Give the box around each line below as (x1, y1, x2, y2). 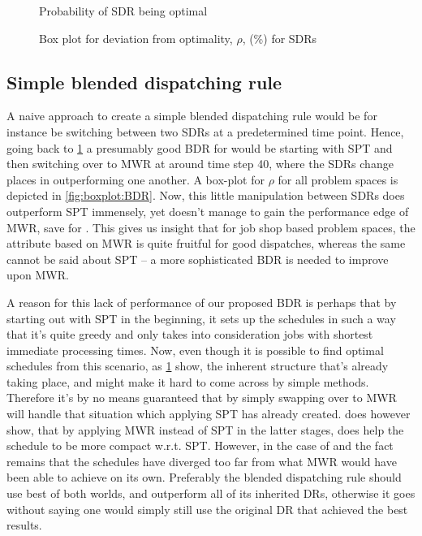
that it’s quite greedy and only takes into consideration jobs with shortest (6, 326, 373, 343)
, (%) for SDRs (242, 29, 317, 46)
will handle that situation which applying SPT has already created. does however (6, 405, 411, 422)
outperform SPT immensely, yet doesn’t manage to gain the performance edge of (6, 202, 409, 219)
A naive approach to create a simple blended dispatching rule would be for (6, 107, 377, 124)
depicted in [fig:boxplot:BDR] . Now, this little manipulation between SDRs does (6, 187, 405, 204)
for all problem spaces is (278, 171, 398, 188)
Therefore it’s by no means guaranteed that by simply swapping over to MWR (6, 389, 397, 406)
